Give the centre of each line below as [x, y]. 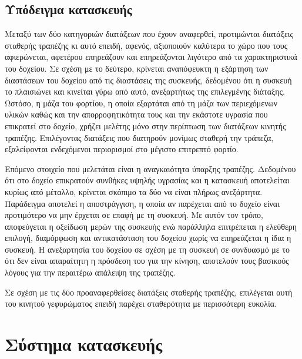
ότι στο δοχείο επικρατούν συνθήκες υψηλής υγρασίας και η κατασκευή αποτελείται [147, 180]
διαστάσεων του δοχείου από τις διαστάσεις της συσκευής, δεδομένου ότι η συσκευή [148, 80]
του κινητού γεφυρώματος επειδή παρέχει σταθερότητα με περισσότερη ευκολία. [141, 303]
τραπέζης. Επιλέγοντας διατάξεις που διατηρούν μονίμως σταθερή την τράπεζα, [139, 137]
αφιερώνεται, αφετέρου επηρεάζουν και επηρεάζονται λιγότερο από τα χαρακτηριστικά [151, 57]
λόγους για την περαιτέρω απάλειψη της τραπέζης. [90, 272]
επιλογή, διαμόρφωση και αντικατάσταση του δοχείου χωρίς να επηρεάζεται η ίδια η [148, 238]
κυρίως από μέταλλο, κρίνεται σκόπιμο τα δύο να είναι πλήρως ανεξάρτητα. [134, 191]
